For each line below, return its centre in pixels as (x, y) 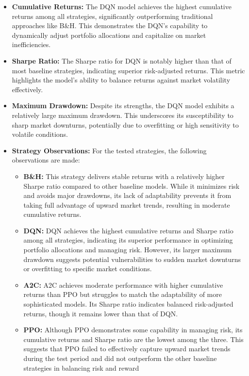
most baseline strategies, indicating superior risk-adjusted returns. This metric (128, 70)
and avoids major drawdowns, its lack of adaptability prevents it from (127, 195)
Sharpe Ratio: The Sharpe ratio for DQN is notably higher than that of (122, 60)
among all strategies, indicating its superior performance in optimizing (128, 240)
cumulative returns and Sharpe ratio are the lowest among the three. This (133, 339)
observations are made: (46, 160)
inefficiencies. (31, 44)
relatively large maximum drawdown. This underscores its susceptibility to (123, 115)
